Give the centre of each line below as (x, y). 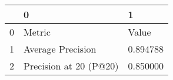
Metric (37, 32)
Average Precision (60, 49)
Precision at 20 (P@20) (71, 66)
